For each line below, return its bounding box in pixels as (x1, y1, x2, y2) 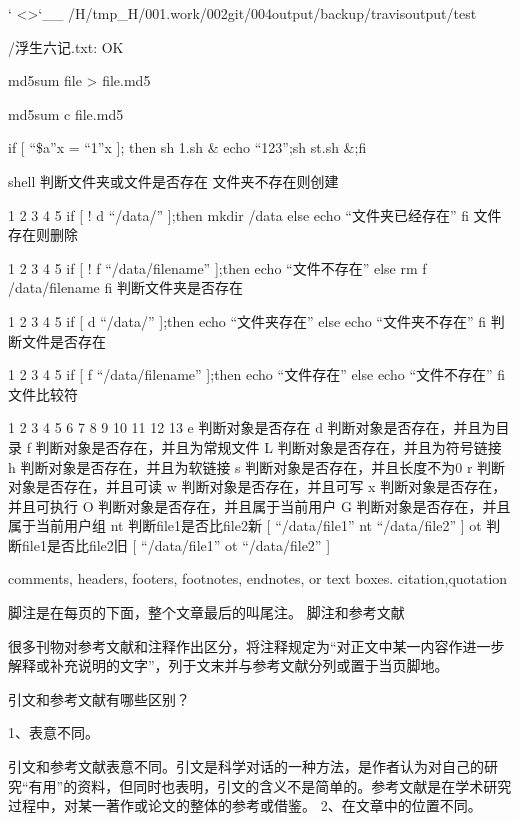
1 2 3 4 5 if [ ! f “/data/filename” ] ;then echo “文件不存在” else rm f (8, 257, 427, 278)
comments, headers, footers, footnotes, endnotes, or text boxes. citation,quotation (8, 568, 508, 589)
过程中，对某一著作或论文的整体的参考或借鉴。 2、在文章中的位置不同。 (8, 795, 482, 816)
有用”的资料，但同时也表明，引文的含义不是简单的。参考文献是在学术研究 (28, 775, 512, 796)
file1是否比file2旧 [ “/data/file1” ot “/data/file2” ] (21, 534, 331, 555)
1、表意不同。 (8, 722, 99, 743)
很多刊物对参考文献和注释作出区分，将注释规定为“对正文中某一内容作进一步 (8, 635, 505, 656)
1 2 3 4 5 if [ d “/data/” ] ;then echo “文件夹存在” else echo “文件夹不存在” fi (8, 310, 486, 331)
